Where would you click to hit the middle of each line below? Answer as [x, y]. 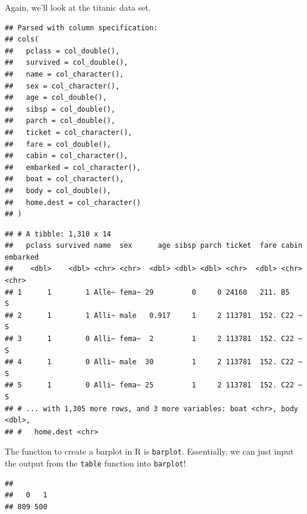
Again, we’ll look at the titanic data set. [78, 7]
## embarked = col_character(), [73, 167]
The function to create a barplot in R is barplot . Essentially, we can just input [149, 451]
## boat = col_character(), [64, 179]
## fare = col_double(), [58, 144]
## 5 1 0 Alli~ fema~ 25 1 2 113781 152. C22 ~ [154, 385]
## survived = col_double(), [67, 63]
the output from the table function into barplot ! [95, 463]
